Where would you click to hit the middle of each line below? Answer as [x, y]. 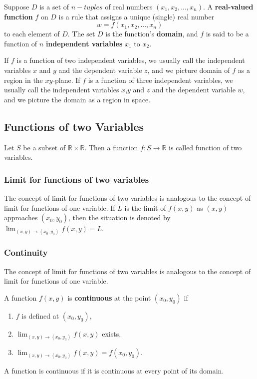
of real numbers [129, 6]
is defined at [40, 315]
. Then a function [111, 147]
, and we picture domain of [189, 70]
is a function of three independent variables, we [160, 80]
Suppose [17, 6]
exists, [112, 333]
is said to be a [227, 34]
